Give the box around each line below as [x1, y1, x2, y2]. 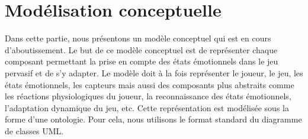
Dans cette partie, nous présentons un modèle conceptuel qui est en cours [5, 32, 271, 44]
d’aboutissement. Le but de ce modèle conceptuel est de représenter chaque [5, 43, 278, 56]
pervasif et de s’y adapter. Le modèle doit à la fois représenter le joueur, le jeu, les [5, 66, 303, 79]
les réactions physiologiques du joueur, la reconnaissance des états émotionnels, [5, 90, 291, 102]
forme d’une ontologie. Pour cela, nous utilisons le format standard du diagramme [5, 113, 302, 125]
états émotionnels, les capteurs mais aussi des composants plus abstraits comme [5, 78, 294, 90]
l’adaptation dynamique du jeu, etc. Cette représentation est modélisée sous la [5, 101, 289, 114]
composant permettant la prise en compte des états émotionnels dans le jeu [5, 55, 278, 67]
